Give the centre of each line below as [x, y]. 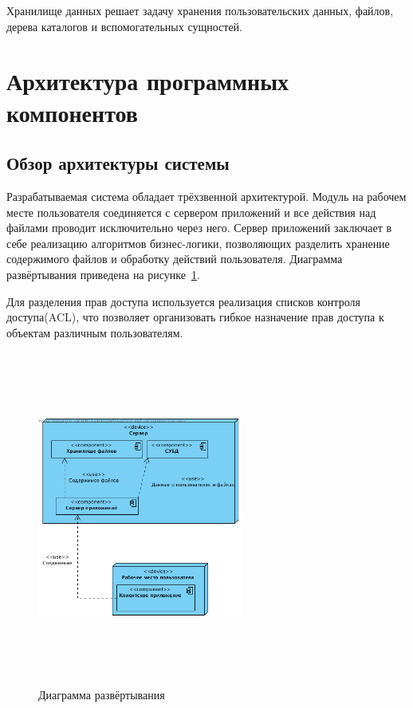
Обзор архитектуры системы [118, 163]
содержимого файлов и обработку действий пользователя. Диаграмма [175, 259]
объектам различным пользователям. [95, 332]
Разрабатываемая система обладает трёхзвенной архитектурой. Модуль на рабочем [206, 196]
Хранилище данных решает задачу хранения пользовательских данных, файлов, [200, 10]
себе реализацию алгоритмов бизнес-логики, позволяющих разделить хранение [198, 243]
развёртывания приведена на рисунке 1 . [103, 274]
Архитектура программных [148, 81]
